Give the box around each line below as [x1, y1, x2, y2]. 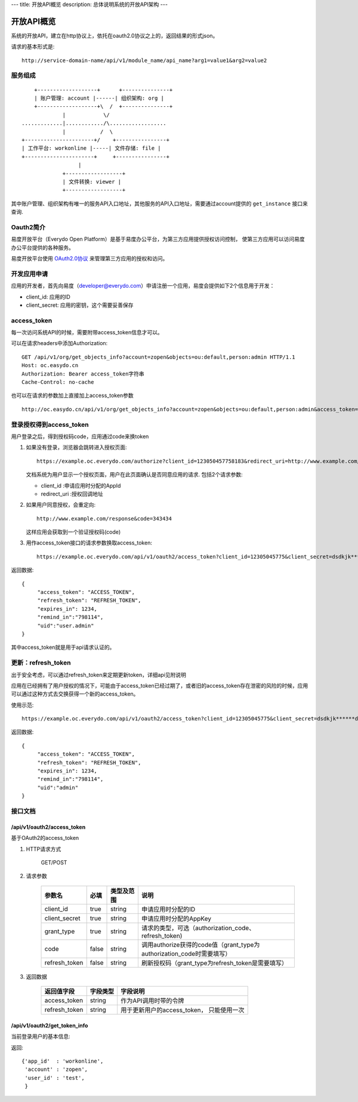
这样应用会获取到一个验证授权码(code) [26, 528, 121, 535]
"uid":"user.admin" [37, 622, 94, 629]
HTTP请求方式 [26, 845, 61, 852]
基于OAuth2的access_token [11, 835, 79, 842]
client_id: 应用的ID [26, 293, 71, 300]
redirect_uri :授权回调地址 [41, 490, 104, 497]
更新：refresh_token [11, 658, 71, 667]
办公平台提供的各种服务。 [11, 244, 74, 251]
